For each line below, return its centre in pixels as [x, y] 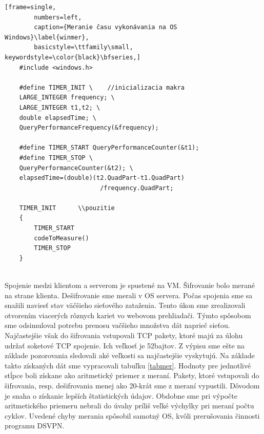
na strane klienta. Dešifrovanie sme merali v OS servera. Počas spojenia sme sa [129, 295]
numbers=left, [58, 17]
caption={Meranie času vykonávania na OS [106, 27]
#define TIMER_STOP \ [56, 158]
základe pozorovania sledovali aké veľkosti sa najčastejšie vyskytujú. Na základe [130, 355]
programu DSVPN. [35, 426]
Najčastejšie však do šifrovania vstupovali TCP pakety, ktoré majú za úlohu [124, 335]
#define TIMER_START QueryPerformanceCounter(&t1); [109, 148]
